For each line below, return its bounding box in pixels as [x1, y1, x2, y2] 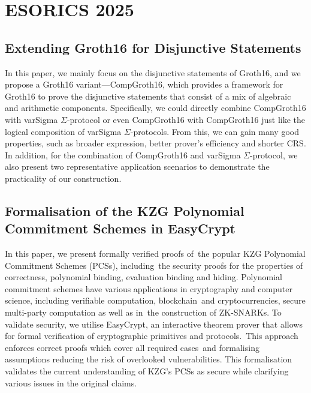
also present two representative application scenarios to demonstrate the [5, 160, 270, 173]
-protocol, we [250, 148, 298, 161]
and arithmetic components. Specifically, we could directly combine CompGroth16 [5, 101, 306, 114]
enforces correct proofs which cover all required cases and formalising [5, 341, 259, 353]
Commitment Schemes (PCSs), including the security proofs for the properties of [5, 259, 303, 271]
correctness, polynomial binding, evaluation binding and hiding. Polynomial [5, 271, 282, 283]
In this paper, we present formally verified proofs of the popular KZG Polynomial [5, 247, 306, 260]
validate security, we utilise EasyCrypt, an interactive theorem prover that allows [5, 317, 303, 330]
